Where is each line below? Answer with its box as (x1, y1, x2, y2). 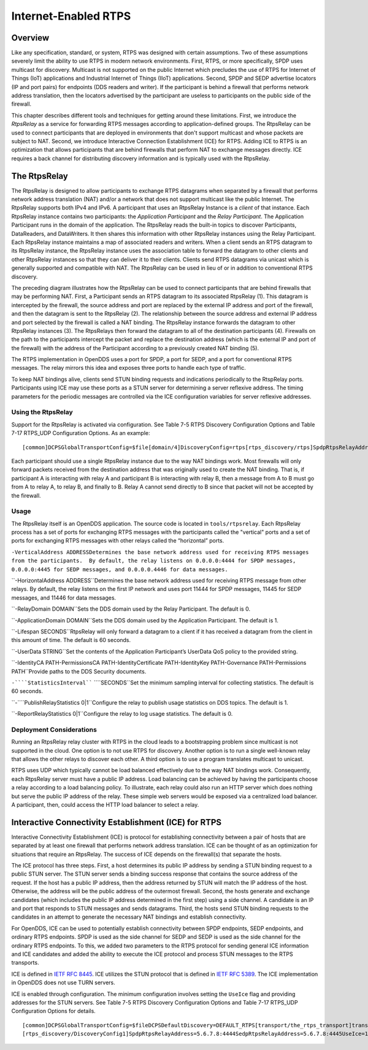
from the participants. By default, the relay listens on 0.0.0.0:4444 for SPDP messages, (11, 557, 296, 565)
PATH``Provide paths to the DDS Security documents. (11, 667, 147, 675)
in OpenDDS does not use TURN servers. (11, 979, 116, 986)
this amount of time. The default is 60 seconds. (11, 637, 131, 644)
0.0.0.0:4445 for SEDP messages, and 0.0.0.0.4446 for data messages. (11, 566, 228, 573)
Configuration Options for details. (11, 1008, 96, 1015)
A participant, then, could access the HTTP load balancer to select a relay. (11, 801, 199, 808)
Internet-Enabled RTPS (11, 9, 131, 23)
